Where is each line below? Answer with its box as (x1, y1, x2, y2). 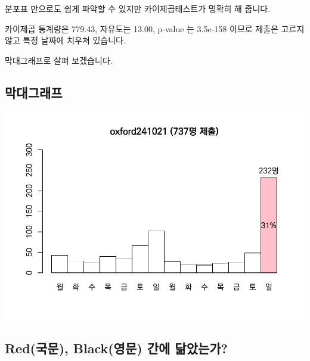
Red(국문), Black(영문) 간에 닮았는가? (5, 339, 228, 357)
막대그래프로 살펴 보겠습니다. (5, 54, 113, 66)
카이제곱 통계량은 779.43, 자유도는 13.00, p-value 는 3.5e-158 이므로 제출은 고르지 (5, 22, 305, 35)
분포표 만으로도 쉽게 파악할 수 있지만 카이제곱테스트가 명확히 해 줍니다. (5, 2, 271, 14)
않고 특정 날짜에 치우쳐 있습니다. (5, 34, 126, 46)
